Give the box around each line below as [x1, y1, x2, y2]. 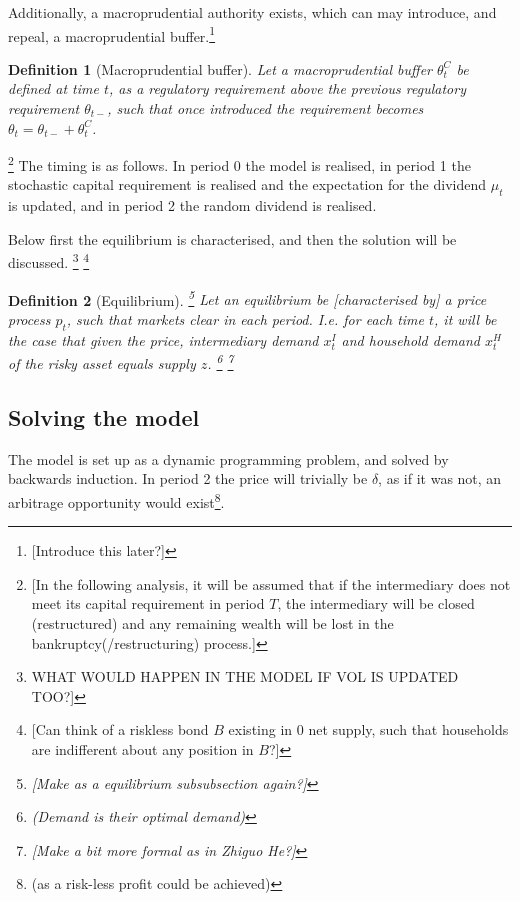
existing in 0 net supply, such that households [228, 719, 509, 740]
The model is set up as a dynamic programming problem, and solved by [8, 448, 449, 469]
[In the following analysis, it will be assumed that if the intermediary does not [31, 573, 511, 594]
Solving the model [8, 401, 200, 432]
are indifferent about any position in [31, 738, 254, 759]
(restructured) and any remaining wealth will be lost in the [31, 613, 394, 634]
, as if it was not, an [378, 468, 502, 489]
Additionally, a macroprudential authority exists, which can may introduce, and [8, 2, 497, 22]
